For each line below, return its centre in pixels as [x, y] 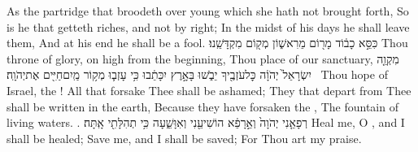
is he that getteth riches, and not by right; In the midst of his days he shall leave [208, 26]
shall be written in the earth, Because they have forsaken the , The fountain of [202, 106]
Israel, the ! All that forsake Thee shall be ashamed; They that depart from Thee [209, 90]
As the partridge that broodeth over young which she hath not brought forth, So [208, 11]
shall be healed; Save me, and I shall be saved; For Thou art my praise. [184, 138]
